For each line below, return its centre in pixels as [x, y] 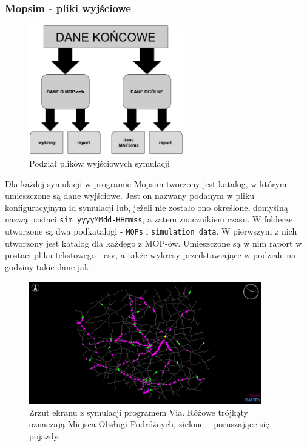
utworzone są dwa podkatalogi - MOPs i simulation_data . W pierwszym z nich [151, 231]
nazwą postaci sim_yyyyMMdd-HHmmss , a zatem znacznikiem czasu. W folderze [149, 219]
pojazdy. [45, 435]
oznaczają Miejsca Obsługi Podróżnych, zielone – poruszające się [149, 424]
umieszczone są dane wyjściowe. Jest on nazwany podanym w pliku [130, 195]
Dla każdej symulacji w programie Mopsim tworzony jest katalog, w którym [146, 183]
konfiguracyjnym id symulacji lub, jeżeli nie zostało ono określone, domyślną [147, 207]
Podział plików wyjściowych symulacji [100, 163]
